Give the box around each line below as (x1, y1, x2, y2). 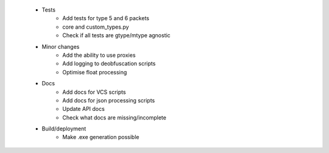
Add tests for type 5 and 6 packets (62, 15, 149, 22)
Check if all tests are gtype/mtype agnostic (62, 32, 171, 39)
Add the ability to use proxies (62, 51, 136, 59)
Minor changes (41, 43, 80, 50)
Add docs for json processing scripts (62, 96, 155, 104)
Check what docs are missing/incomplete (62, 113, 167, 121)
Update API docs (62, 105, 105, 113)
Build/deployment (41, 125, 87, 132)
